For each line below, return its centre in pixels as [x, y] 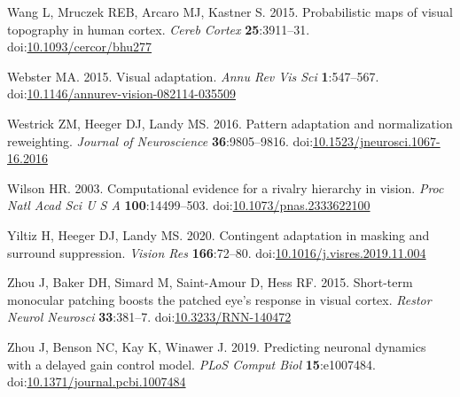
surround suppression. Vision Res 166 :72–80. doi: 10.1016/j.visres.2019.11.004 [217, 252]
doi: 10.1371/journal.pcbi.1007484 [97, 381]
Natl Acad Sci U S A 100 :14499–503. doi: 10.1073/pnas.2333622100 [189, 205]
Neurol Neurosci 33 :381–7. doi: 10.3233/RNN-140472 [149, 317]
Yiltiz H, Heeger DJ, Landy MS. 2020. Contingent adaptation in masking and [218, 234]
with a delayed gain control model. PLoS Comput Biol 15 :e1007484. [191, 364]
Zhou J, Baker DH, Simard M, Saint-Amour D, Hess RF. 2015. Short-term [210, 282]
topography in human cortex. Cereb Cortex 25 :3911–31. [159, 29]
